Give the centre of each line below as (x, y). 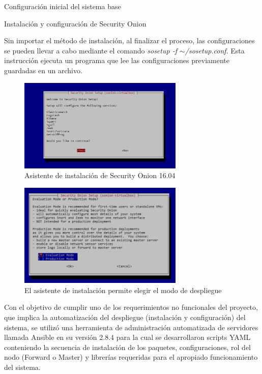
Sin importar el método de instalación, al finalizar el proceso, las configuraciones (129, 40)
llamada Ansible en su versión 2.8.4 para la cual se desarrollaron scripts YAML (127, 337)
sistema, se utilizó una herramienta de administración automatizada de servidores (131, 327)
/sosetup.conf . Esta (215, 50)
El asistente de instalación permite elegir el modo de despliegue (123, 290)
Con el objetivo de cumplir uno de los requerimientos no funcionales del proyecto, (131, 307)
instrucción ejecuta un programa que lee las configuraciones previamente (117, 60)
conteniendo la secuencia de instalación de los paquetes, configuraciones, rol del (127, 347)
